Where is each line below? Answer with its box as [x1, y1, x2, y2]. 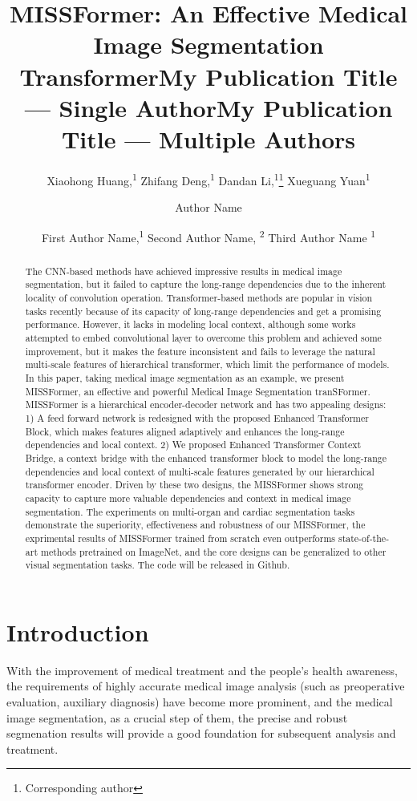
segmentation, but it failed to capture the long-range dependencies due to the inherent [25, 277, 387, 291]
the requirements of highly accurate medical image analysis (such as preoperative [6, 678, 405, 694]
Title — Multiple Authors [61, 122, 356, 155]
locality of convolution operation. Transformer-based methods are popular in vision [25, 291, 373, 305]
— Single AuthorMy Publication [24, 91, 393, 123]
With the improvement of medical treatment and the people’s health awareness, [6, 661, 398, 678]
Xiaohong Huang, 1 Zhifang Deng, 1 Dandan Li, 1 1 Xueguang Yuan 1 [47, 169, 370, 188]
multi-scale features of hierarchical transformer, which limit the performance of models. [25, 358, 390, 371]
